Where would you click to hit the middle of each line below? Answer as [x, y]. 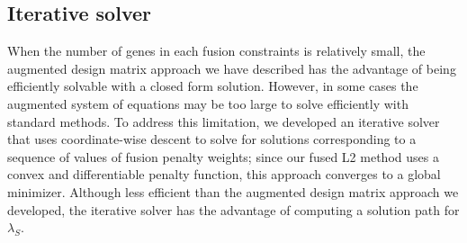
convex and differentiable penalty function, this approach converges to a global [224, 174]
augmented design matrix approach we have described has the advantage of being [232, 68]
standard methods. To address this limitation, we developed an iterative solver [224, 121]
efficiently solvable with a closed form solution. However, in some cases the [213, 86]
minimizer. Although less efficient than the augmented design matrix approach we [233, 191]
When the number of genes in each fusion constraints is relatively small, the [216, 51]
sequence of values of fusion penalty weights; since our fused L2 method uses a [223, 156]
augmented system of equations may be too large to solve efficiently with [208, 103]
